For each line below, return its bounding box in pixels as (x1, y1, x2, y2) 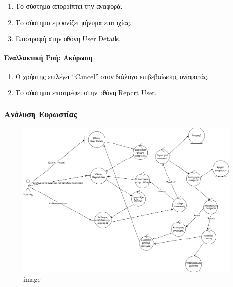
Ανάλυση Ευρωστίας (4, 108, 77, 120)
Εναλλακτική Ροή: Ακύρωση (4, 52, 93, 63)
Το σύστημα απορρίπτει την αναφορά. (15, 1, 123, 11)
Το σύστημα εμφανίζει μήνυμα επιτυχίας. (15, 17, 132, 27)
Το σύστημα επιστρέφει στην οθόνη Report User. (15, 87, 157, 97)
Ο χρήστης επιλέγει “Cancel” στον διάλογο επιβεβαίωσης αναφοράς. (15, 71, 209, 81)
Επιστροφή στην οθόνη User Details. (15, 33, 121, 44)
